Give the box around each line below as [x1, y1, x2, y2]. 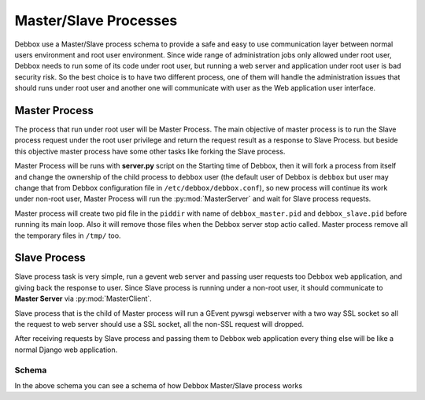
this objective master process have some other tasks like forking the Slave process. [14, 146, 286, 156]
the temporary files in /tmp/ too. [14, 231, 121, 240]
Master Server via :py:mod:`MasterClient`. [14, 294, 153, 303]
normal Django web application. [14, 345, 118, 354]
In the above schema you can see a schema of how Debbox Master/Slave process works [14, 380, 303, 390]
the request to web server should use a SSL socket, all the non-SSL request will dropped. [14, 320, 305, 328]
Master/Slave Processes [14, 12, 178, 29]
